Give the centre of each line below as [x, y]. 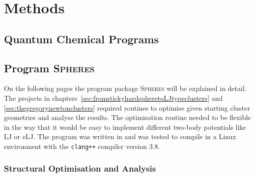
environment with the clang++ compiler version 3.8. [82, 146]
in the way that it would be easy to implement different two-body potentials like [125, 127]
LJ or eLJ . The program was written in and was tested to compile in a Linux [120, 136]
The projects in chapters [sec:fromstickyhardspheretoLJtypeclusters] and [113, 98]
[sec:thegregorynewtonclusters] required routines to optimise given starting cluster [127, 107]
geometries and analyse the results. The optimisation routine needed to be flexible [127, 117]
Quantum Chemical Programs [81, 39]
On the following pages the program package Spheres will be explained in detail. [125, 88]
